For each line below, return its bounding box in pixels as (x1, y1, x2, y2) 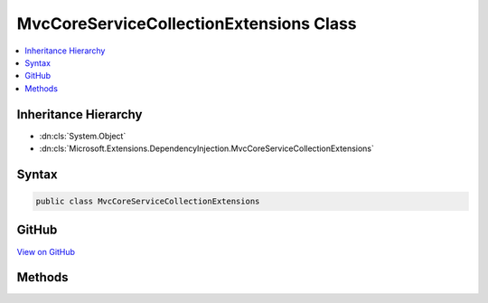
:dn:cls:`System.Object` (39, 130, 127, 141)
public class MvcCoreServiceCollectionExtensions (35, 196, 260, 207)
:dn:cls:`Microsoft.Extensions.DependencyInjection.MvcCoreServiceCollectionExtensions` (39, 143, 375, 154)
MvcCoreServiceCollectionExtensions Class (16, 14, 357, 33)
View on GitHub (16, 246, 76, 257)
